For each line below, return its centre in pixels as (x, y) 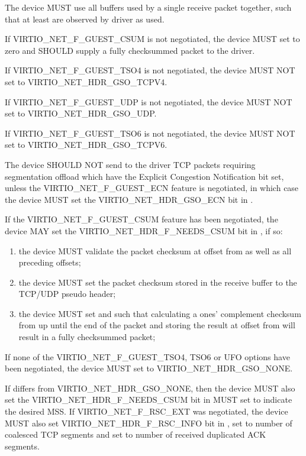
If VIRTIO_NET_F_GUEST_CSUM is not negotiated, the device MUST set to (152, 39)
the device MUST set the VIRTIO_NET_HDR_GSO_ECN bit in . (129, 199)
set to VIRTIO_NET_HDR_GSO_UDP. (81, 113)
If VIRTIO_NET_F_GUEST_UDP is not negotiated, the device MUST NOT (149, 101)
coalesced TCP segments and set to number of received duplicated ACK (136, 434)
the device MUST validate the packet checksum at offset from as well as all (155, 250)
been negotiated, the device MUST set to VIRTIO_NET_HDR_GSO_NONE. (149, 368)
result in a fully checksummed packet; (87, 337)
